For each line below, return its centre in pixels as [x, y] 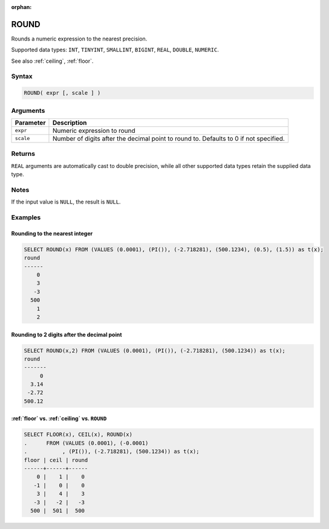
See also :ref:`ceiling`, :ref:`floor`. [52, 61]
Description [70, 123]
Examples [26, 217]
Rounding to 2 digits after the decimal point [67, 335]
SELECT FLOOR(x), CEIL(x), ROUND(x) [78, 434]
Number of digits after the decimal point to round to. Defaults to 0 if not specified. [169, 138]
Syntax [22, 77]
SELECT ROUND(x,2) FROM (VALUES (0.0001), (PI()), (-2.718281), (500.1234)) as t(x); [155, 351]
